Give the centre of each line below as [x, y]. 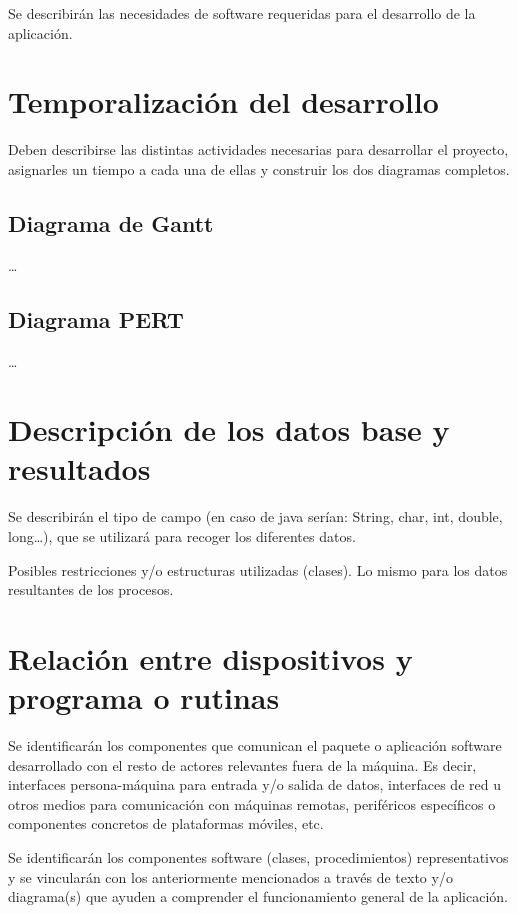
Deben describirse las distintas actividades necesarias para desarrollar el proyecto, [258, 149]
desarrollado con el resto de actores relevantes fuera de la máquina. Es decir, [242, 764]
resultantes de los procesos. [91, 589]
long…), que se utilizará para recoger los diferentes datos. [182, 536]
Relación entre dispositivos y [210, 657]
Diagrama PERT [96, 318]
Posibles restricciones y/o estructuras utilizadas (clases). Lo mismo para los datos [258, 569]
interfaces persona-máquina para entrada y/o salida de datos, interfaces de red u [254, 784]
